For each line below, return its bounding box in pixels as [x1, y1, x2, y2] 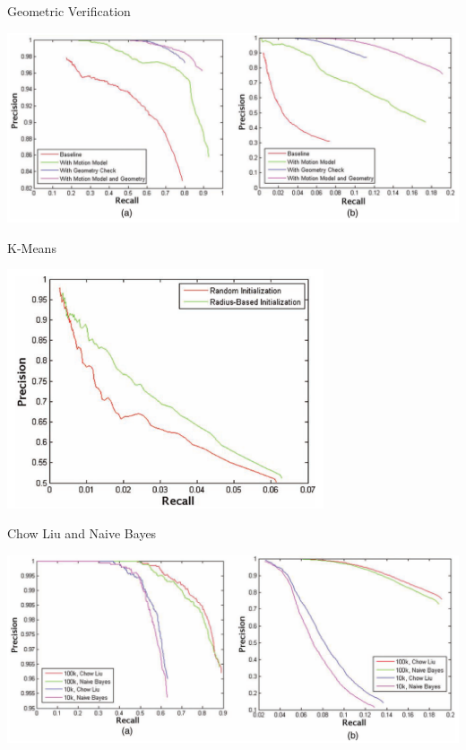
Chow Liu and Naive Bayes [7, 524, 157, 543]
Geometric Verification [7, 2, 131, 20]
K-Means [7, 238, 56, 257]
